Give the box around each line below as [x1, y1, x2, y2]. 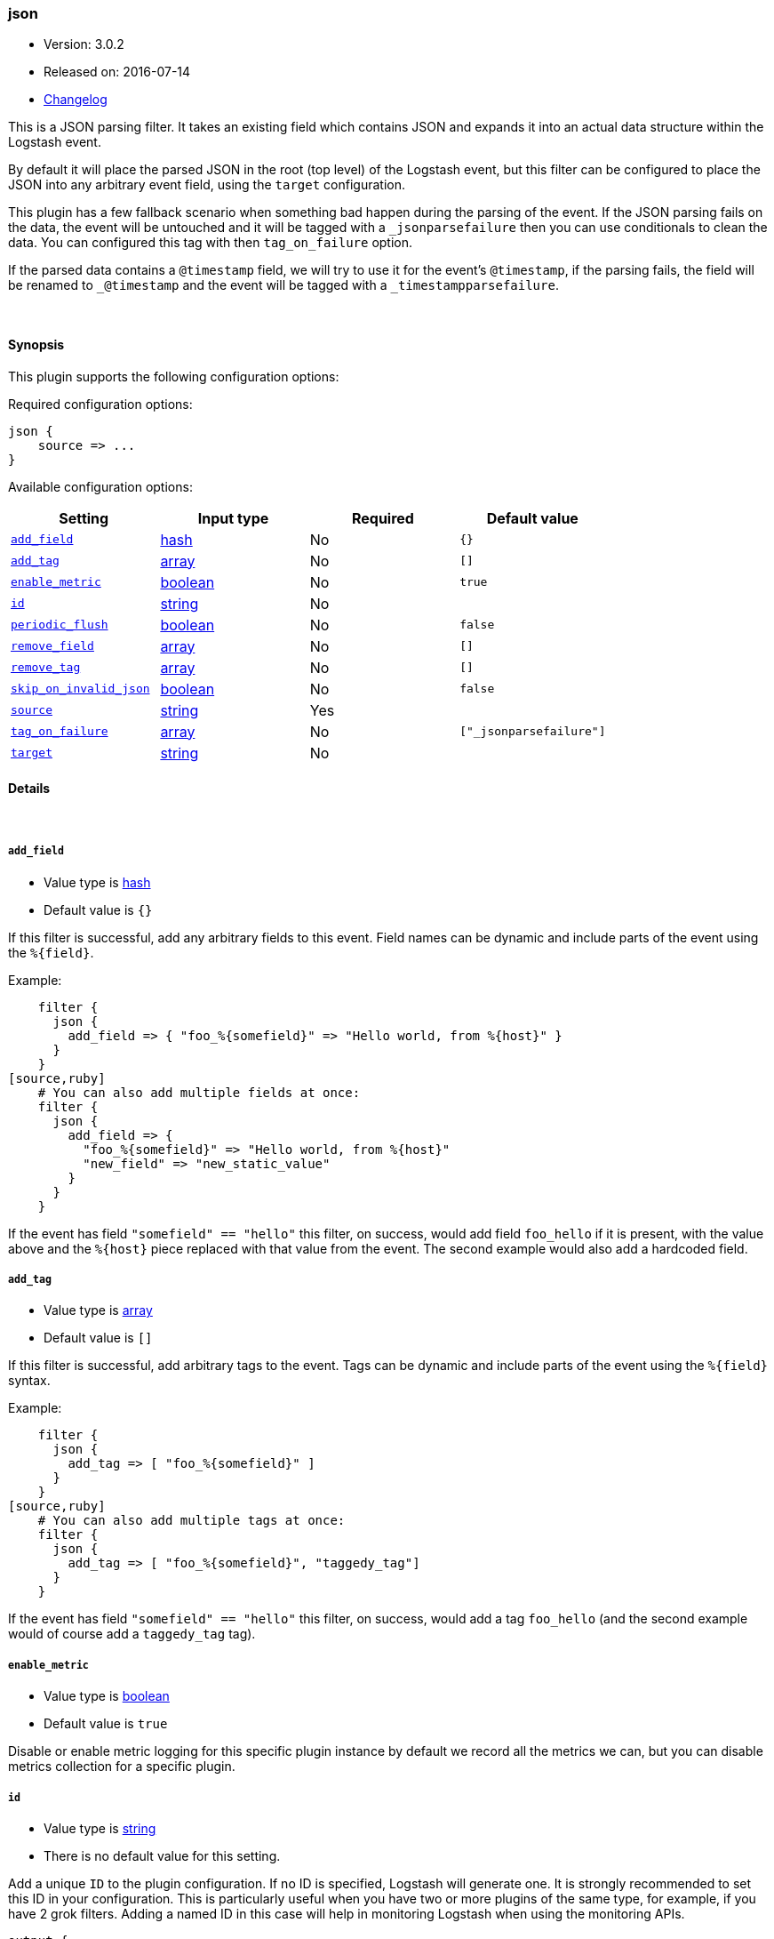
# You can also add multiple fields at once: [37, 1085, 361, 1100]
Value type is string [44, 1820, 156, 1836]
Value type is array [44, 1302, 153, 1318]
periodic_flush [11, 618, 108, 632]
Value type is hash [44, 874, 151, 890]
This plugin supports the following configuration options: [8, 368, 339, 384]
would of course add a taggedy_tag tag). [8, 1626, 256, 1642]
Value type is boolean [44, 1688, 170, 1704]
